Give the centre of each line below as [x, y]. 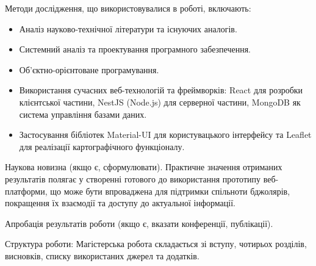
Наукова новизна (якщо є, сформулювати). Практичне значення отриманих [144, 167]
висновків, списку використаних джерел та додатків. [102, 255]
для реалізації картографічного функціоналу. [102, 146]
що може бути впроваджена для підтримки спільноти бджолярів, [170, 191]
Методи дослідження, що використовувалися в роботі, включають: [128, 8]
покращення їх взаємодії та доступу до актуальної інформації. [120, 203]
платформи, [26, 191]
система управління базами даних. [83, 114]
